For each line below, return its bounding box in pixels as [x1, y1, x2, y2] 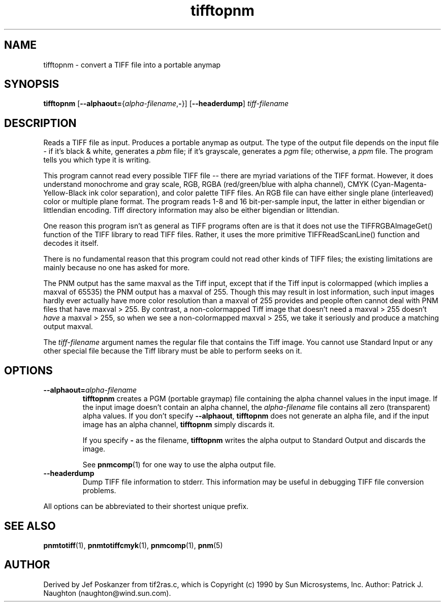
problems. [82, 486, 116, 495]
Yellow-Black [43, 188, 87, 198]
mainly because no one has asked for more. [43, 263, 190, 272]
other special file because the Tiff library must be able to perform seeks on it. [43, 346, 302, 356]
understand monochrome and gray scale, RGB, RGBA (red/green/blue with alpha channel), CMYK [43, 180, 369, 189]
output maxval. [43, 322, 93, 331]
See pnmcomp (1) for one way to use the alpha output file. [82, 460, 276, 469]
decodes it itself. [43, 239, 99, 248]
